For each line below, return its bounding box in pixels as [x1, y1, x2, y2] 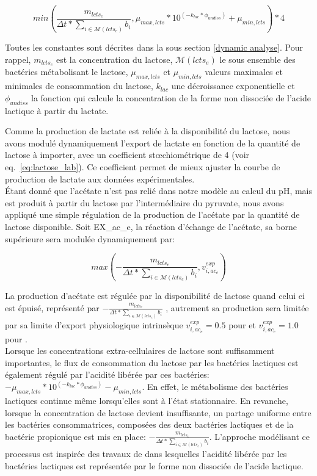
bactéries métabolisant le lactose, [5, 65, 128, 78]
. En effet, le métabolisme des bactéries [142, 380, 288, 393]
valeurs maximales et [205, 65, 283, 78]
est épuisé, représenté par [5, 301, 100, 314]
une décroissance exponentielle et [171, 79, 295, 92]
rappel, [5, 52, 31, 65]
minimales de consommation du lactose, [5, 79, 153, 92]
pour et [228, 318, 256, 331]
